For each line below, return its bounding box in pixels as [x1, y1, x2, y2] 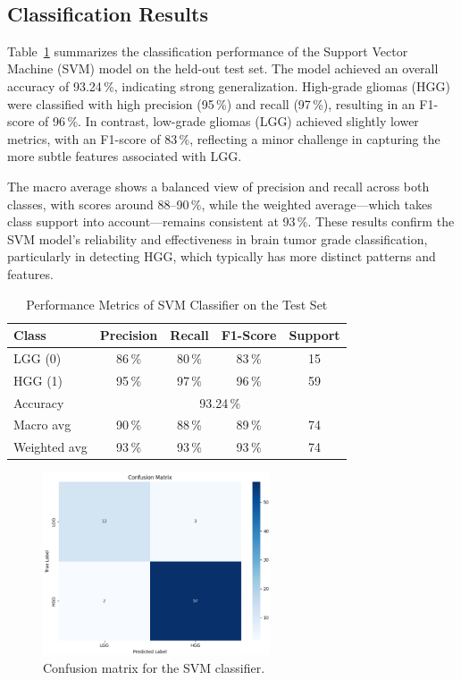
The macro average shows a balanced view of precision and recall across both [7, 176, 430, 195]
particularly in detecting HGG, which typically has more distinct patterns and [7, 247, 436, 266]
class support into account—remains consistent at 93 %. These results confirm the [7, 212, 455, 231]
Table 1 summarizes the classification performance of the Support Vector [7, 41, 408, 60]
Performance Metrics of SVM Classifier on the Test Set [26, 294, 328, 313]
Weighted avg [13, 438, 88, 456]
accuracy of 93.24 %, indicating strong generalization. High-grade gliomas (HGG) [7, 76, 450, 95]
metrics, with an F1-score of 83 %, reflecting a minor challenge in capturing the [7, 129, 440, 148]
